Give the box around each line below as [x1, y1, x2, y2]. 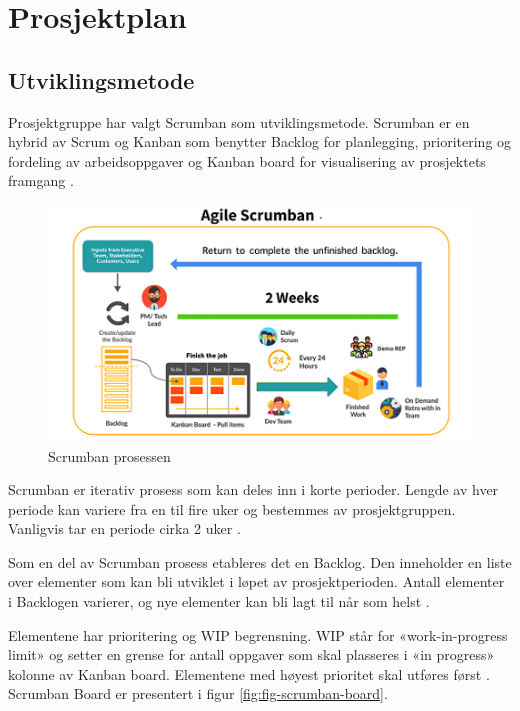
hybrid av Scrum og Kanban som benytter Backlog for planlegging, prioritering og [8, 131, 512, 152]
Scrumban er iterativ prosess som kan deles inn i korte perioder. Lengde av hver [8, 479, 499, 500]
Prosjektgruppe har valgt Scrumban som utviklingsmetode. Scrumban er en [8, 111, 470, 132]
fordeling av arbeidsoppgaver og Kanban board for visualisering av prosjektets [8, 150, 486, 171]
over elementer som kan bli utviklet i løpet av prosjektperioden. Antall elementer [8, 571, 505, 592]
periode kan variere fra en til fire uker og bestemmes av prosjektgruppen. [8, 498, 456, 519]
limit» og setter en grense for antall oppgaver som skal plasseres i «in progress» [8, 644, 495, 665]
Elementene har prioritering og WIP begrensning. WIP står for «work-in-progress [8, 624, 508, 645]
